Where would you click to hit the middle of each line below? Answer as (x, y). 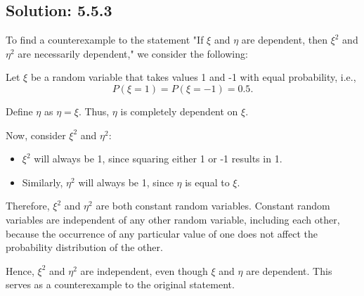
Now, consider (36, 135)
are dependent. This (289, 270)
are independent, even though (144, 270)
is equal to (207, 182)
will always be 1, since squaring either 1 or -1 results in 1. (158, 159)
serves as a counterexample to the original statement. (120, 284)
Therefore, (28, 206)
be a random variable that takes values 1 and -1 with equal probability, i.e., (193, 77)
